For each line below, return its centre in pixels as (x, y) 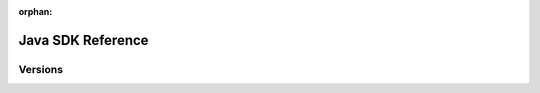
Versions (41, 69)
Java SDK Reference (83, 40)
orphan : (35, 11)
